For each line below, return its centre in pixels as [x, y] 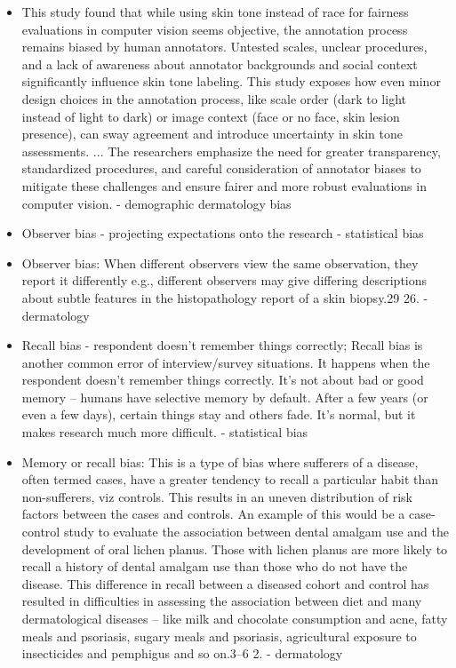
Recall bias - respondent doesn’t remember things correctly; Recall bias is [222, 345]
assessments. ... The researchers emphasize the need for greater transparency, [231, 151]
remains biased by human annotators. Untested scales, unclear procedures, [224, 47]
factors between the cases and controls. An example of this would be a [213, 514]
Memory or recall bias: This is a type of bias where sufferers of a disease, [220, 461]
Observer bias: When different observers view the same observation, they [220, 262]
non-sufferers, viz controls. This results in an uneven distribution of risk [217, 496]
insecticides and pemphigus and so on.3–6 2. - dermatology [182, 653]
